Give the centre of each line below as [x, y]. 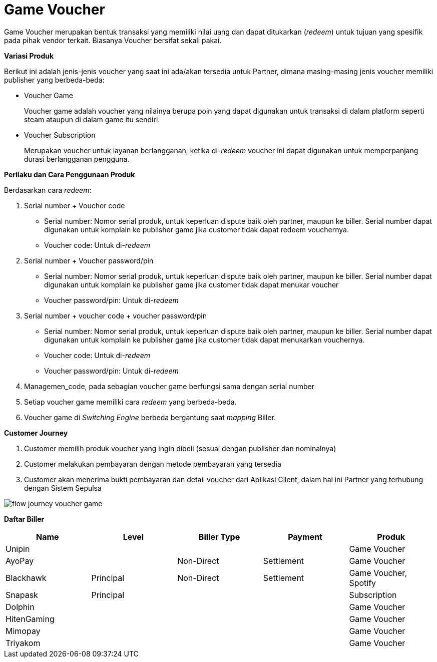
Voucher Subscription [60, 135]
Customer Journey [36, 433]
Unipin [18, 549]
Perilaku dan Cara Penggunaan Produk [70, 174]
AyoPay [20, 561]
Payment [305, 537]
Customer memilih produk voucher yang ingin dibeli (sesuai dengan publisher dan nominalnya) [180, 448]
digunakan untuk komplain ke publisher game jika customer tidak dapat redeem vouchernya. [196, 229]
